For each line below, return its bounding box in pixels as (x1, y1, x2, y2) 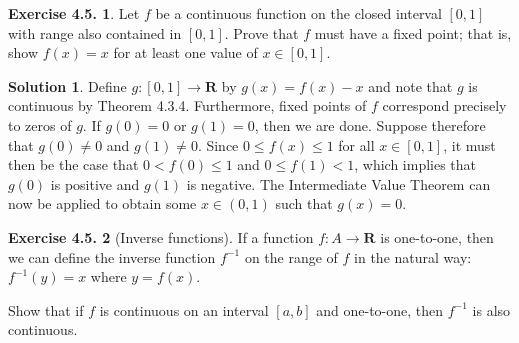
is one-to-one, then (380, 226, 494, 247)
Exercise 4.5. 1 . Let (8, 3, 140, 23)
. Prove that (224, 22, 299, 43)
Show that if (8, 299, 84, 320)
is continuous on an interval (99, 299, 269, 320)
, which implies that (354, 154, 477, 175)
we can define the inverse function (8, 246, 216, 267)
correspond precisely (382, 95, 507, 116)
